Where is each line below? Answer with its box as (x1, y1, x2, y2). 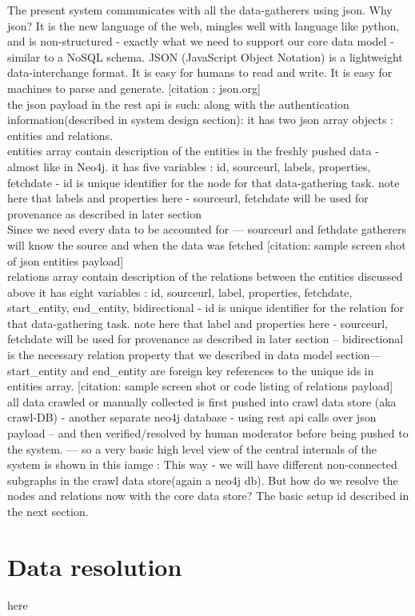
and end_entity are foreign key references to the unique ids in (70, 362, 374, 378)
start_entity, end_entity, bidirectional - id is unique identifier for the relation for (7, 299, 404, 316)
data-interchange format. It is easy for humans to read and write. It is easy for (7, 64, 393, 81)
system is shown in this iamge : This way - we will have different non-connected (7, 456, 397, 473)
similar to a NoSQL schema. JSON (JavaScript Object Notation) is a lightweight (7, 48, 403, 65)
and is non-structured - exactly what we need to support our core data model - (7, 33, 394, 50)
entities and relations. (7, 126, 114, 143)
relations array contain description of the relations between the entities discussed (7, 268, 403, 285)
